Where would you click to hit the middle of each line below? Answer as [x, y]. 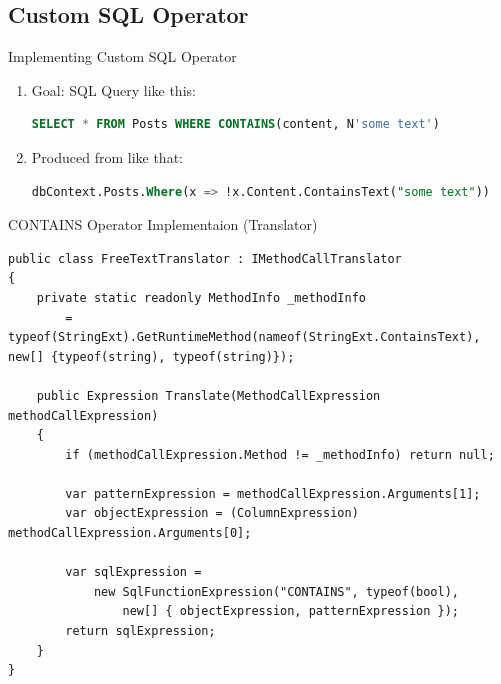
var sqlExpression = [133, 572]
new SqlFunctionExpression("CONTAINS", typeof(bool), [276, 591]
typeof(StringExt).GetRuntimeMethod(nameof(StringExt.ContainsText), [244, 337]
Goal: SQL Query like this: [113, 89]
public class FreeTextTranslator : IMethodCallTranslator [205, 258]
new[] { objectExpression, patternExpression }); [291, 611]
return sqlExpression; [140, 631]
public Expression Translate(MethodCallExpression [208, 395]
